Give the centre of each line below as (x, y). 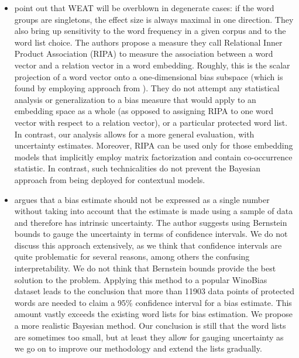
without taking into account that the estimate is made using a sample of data (154, 211)
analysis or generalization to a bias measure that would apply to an (135, 99)
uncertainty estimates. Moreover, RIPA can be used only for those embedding (154, 145)
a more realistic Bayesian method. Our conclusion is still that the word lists (150, 326)
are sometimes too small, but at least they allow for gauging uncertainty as (149, 337)
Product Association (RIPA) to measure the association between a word (144, 54)
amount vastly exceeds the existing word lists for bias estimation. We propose (153, 314)
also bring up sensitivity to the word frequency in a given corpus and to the (150, 31)
